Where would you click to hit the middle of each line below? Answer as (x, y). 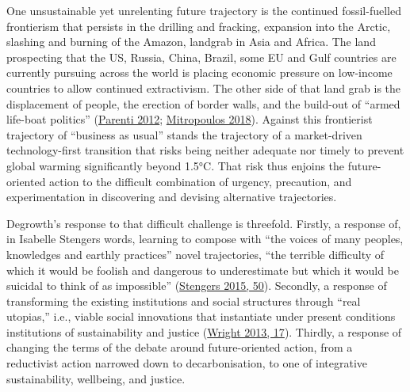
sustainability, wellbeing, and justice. (96, 378)
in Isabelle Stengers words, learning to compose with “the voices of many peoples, (205, 239)
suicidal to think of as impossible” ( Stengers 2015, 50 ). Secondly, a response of (197, 285)
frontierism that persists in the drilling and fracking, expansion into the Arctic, (199, 26)
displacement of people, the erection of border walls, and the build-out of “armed (203, 103)
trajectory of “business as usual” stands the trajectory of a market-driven (184, 134)
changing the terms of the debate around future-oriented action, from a (180, 347)
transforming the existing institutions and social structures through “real (184, 301)
